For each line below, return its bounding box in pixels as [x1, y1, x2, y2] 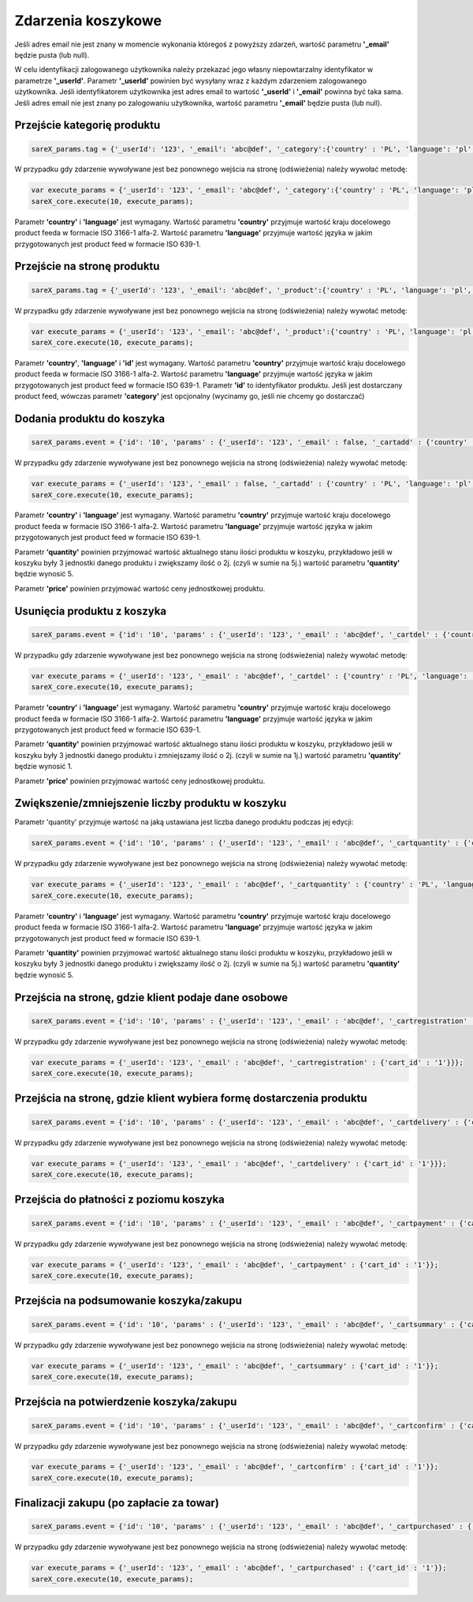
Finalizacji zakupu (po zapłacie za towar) [14, 1496, 220, 1510]
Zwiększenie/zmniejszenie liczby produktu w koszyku [14, 797, 287, 810]
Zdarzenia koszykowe [14, 12, 162, 29]
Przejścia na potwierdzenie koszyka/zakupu [14, 1395, 237, 1409]
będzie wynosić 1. [14, 762, 73, 771]
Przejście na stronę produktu [14, 260, 160, 273]
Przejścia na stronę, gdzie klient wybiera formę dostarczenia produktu [14, 1092, 367, 1105]
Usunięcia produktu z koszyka [14, 604, 167, 617]
